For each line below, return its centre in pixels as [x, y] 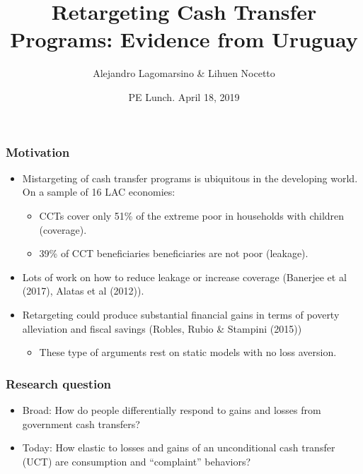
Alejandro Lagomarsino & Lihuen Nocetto [184, 73]
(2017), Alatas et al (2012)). [83, 291]
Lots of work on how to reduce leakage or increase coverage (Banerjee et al [184, 277]
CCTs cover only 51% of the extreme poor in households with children [192, 215]
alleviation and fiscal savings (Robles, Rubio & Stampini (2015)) [162, 328]
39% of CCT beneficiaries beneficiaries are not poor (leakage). [174, 253]
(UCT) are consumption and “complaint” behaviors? [137, 461]
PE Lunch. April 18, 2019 [184, 96]
